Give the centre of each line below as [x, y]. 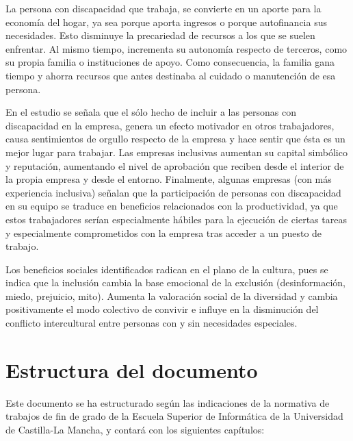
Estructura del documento [132, 369]
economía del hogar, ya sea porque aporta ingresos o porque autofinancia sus [166, 22]
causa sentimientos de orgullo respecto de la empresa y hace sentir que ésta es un [175, 139]
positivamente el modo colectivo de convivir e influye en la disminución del [162, 309]
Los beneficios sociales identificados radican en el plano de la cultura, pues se [167, 269]
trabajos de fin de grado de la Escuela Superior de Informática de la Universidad [174, 416]
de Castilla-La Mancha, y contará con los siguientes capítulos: [135, 429]
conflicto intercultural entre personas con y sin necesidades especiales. [152, 323]
